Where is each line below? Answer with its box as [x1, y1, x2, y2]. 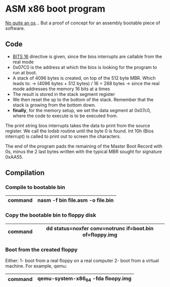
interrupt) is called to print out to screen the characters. [5, 133, 121, 139]
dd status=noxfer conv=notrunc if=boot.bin [46, 225, 154, 232]
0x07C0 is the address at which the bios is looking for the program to [12, 64, 157, 70]
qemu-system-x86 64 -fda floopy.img [37, 275, 132, 283]
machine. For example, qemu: [5, 263, 67, 269]
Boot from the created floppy [5, 246, 78, 253]
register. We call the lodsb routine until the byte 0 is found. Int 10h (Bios [5, 128, 154, 134]
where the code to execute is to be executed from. [12, 113, 118, 119]
